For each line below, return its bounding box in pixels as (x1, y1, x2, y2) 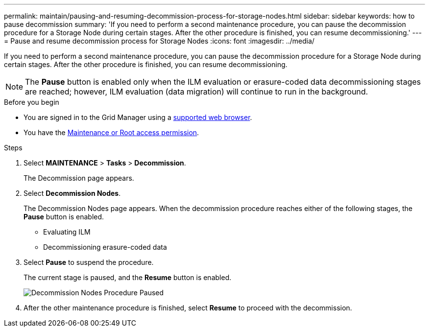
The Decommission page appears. (24, 174, 134, 182)
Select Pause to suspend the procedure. (24, 258, 154, 266)
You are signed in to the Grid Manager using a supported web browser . (24, 113, 252, 121)
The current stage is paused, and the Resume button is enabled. (24, 273, 232, 282)
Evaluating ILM (43, 228, 91, 236)
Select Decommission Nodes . (24, 189, 121, 197)
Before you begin (4, 98, 59, 106)
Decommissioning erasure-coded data (43, 243, 167, 251)
